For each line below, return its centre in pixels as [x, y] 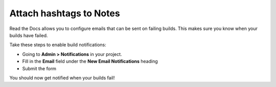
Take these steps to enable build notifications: [58, 45]
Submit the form [39, 68]
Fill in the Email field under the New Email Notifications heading [90, 62]
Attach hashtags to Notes [65, 13]
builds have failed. [29, 35]
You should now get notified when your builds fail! [62, 78]
